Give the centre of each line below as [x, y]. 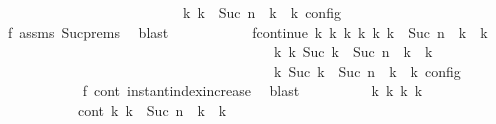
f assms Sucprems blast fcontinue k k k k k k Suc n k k [247, 31]
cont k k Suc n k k [152, 109]
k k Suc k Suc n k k [353, 51]
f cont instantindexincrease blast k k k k [252, 90]
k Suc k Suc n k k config [367, 70]
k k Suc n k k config [261, 12]
